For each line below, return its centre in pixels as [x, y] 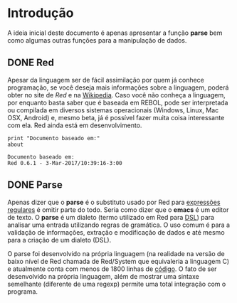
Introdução [41, 13]
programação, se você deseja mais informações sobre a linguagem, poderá [118, 87]
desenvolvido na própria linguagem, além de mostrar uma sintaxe [103, 276]
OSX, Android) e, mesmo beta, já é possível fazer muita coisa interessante [116, 117]
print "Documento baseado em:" [54, 138]
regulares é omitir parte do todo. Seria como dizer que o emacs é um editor [118, 209]
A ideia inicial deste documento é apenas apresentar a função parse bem [115, 33]
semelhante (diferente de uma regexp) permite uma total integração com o [117, 284]
